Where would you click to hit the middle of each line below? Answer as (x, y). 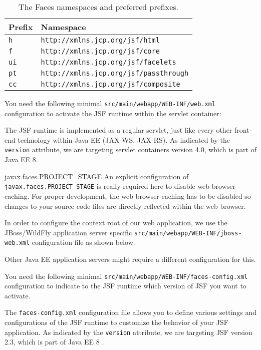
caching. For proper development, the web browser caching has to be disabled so (128, 196)
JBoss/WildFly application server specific (68, 232)
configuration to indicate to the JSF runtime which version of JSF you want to (125, 286)
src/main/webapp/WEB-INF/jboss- (188, 233)
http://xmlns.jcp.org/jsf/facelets (108, 62)
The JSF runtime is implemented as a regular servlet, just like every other (118, 130)
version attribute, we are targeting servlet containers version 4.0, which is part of (130, 149)
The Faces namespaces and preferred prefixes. (99, 7)
